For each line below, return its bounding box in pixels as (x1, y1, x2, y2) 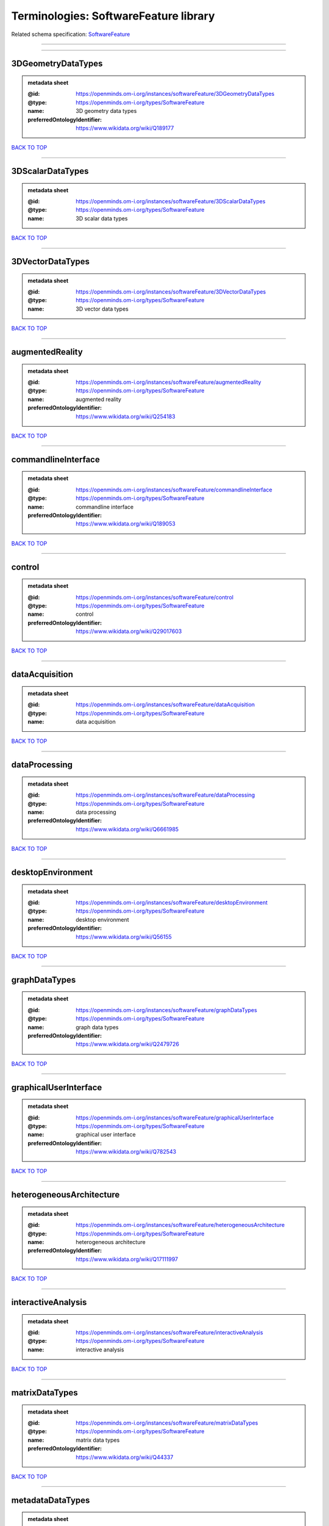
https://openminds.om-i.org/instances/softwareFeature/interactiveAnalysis (76, 1329, 263, 1336)
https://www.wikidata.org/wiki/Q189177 (76, 124, 174, 131)
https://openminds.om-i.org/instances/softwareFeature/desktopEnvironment (76, 899, 268, 906)
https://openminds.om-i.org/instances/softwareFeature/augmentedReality (76, 378, 261, 386)
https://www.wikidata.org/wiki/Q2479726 (76, 1041, 180, 1048)
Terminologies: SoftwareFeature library (11, 9, 216, 23)
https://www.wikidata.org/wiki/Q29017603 (76, 627, 182, 635)
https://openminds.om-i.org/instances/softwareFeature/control (76, 593, 234, 601)
